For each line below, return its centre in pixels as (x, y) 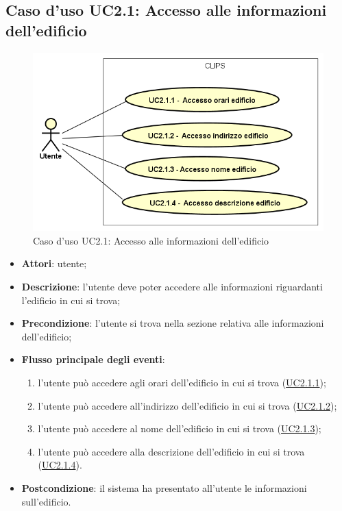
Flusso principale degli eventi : (93, 359)
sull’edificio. (46, 501)
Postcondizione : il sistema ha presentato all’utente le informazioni (164, 487)
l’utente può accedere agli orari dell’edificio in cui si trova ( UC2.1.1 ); (182, 382)
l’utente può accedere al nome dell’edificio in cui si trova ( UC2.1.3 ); (180, 428)
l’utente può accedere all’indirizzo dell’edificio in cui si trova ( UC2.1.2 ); (187, 405)
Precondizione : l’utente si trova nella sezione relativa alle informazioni (173, 323)
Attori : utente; (54, 263)
